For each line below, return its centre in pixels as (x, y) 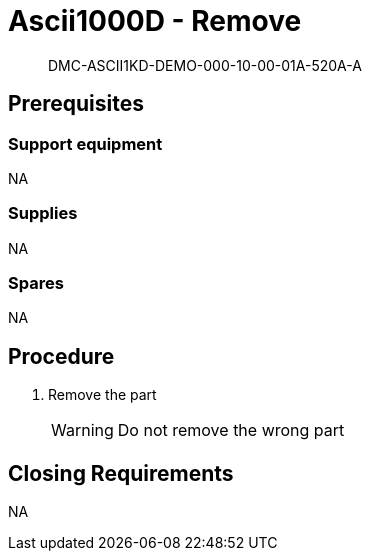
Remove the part (102, 395)
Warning (82, 430)
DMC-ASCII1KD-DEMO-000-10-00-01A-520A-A (205, 65)
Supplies (43, 213)
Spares (36, 283)
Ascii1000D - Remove (155, 21)
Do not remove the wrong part (231, 430)
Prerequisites (76, 104)
